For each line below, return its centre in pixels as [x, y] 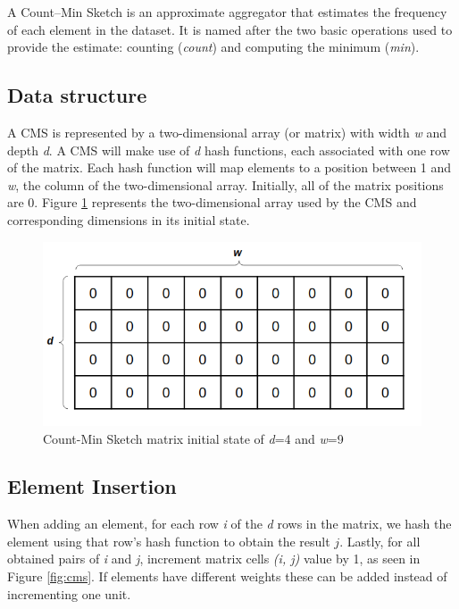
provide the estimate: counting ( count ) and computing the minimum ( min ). [213, 47]
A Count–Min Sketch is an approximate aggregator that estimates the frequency [227, 12]
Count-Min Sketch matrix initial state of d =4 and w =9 [193, 438]
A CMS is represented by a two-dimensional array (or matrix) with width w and [227, 132]
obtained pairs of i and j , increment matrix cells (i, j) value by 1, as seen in [214, 559]
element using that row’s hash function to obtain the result [169, 541]
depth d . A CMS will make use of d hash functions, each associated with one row [229, 150]
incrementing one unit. [69, 593]
